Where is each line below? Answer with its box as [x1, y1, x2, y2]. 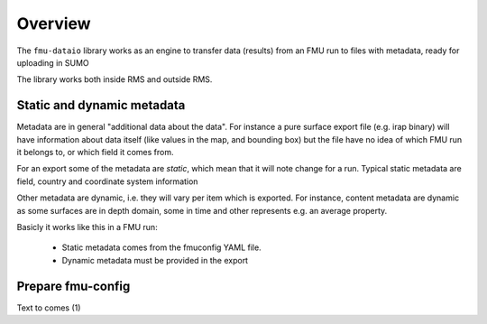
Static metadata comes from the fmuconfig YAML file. [61, 242, 262, 253]
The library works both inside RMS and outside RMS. [16, 74, 213, 85]
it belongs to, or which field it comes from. [16, 147, 174, 158]
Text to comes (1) [16, 302, 81, 313]
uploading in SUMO [16, 57, 89, 68]
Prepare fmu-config [16, 278, 131, 293]
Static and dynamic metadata [16, 97, 186, 113]
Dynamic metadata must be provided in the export [61, 255, 248, 265]
